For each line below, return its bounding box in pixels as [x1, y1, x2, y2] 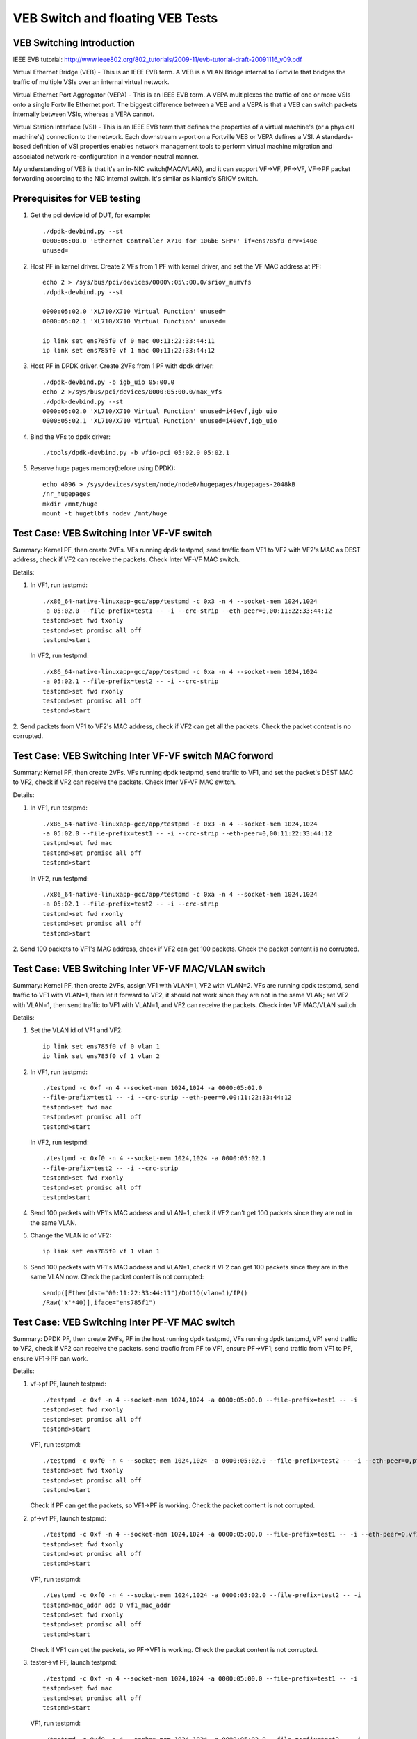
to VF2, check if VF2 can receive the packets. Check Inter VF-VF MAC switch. [13, 778, 236, 786]
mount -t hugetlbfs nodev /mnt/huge [42, 510, 167, 518]
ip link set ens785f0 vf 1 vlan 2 [42, 1052, 160, 1060]
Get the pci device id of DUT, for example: [30, 211, 151, 219]
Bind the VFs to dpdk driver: [30, 432, 111, 441]
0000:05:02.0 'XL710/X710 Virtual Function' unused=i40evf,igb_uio [42, 407, 277, 415]
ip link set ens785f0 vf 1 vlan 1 [42, 1247, 160, 1256]
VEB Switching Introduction [13, 37, 136, 49]
